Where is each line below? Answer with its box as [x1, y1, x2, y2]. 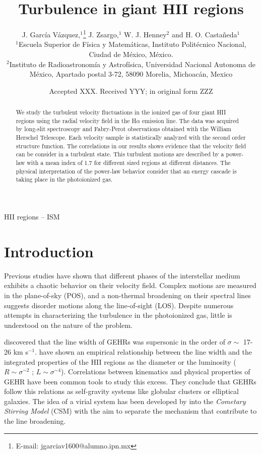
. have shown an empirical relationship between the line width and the [35, 346, 252, 357]
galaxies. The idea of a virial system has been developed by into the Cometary [4, 395, 246, 406]
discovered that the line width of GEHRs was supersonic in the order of [4, 336, 225, 347]
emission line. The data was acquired [142, 116, 239, 125]
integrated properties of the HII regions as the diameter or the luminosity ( [4, 356, 236, 367]
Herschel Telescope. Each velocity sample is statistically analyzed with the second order [16, 133, 246, 142]
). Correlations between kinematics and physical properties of [61, 366, 250, 377]
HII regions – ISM [4, 211, 60, 222]
